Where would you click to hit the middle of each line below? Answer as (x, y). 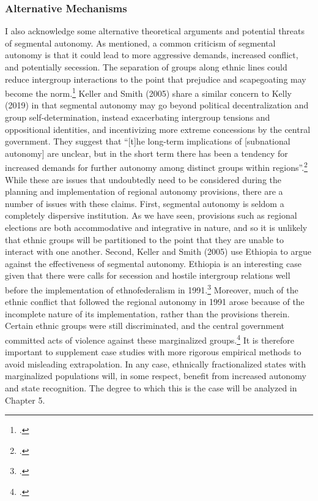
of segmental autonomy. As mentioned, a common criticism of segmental (140, 43)
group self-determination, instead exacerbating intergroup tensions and (138, 117)
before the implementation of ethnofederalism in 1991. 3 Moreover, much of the (152, 289)
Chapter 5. (25, 400)
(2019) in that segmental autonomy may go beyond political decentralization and (157, 105)
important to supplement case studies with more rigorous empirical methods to (153, 352)
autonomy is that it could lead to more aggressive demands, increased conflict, (152, 55)
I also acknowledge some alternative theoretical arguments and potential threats (155, 31)
